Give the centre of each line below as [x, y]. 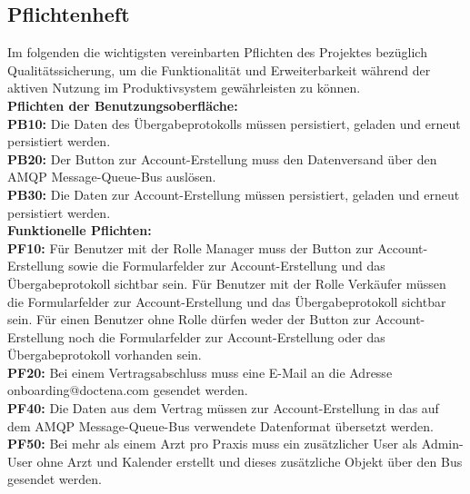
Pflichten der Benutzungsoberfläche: [123, 105]
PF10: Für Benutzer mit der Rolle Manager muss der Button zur [190, 247]
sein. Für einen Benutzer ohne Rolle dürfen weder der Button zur [189, 319]
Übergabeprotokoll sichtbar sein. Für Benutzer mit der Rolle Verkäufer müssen [227, 283]
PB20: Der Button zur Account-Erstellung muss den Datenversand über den [222, 158]
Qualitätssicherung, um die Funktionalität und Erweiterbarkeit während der [219, 69]
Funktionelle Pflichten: [80, 230]
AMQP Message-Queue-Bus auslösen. [112, 177]
